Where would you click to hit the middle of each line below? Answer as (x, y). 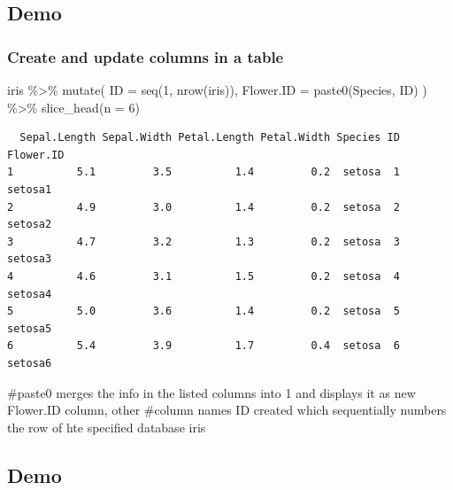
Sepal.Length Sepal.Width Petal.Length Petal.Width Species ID (210, 138)
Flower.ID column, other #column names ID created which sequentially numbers (227, 410)
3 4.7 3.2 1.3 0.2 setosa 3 (203, 241)
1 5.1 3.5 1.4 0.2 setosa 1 (203, 172)
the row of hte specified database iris (107, 427)
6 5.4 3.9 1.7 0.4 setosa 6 (203, 346)
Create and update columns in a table (146, 56)
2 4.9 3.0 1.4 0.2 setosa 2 (203, 207)
